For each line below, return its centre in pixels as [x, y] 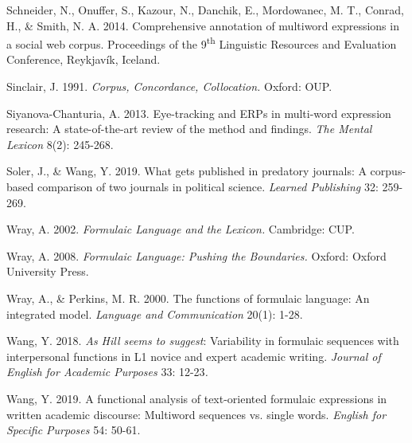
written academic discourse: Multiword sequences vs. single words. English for [196, 414]
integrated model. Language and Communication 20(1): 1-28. [155, 314]
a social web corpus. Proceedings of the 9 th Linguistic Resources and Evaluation [202, 43]
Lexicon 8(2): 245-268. [60, 144]
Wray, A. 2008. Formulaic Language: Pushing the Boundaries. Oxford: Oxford [196, 255]
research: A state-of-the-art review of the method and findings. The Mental [189, 129]
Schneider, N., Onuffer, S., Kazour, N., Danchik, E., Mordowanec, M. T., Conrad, [205, 10]
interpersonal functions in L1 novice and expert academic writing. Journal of [194, 356]
